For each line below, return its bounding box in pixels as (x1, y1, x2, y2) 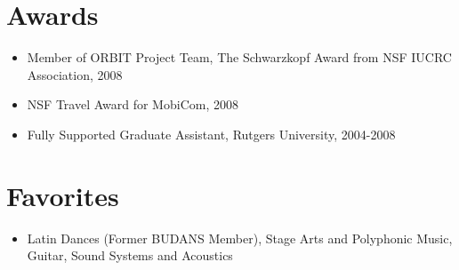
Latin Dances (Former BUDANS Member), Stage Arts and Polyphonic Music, (27, 228, 453, 247)
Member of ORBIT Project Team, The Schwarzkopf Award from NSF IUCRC (27, 48, 452, 67)
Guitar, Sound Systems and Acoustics (27, 246, 233, 265)
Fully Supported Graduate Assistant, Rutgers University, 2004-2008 (27, 124, 396, 143)
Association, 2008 (27, 65, 123, 83)
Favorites (6, 177, 119, 213)
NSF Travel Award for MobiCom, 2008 (27, 95, 238, 114)
